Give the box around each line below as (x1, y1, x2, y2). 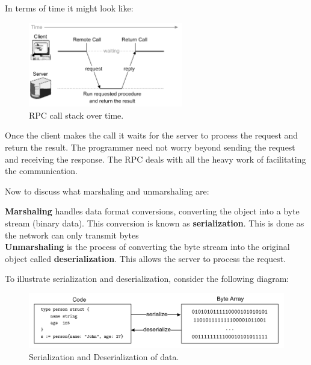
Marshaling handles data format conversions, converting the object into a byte (5, 205, 300, 217)
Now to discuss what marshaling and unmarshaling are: (5, 184, 209, 197)
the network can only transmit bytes (5, 228, 139, 241)
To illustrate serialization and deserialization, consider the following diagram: (5, 272, 289, 285)
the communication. (5, 164, 78, 177)
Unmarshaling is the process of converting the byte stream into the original (5, 240, 290, 253)
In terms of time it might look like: (5, 2, 134, 14)
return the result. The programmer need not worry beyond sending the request (5, 140, 295, 153)
